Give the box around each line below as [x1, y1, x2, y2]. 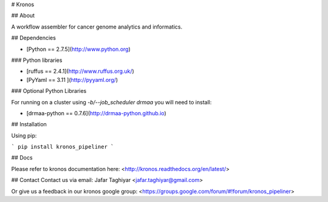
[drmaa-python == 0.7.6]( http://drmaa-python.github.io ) [26, 109, 166, 116]
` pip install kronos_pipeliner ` [11, 143, 114, 150]
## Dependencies [11, 34, 56, 42]
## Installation [11, 121, 47, 128]
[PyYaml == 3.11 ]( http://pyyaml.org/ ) [26, 76, 118, 83]
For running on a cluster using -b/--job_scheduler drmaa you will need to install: [11, 98, 212, 106]
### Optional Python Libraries [11, 87, 87, 95]
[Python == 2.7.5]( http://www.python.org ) [26, 45, 131, 53]
